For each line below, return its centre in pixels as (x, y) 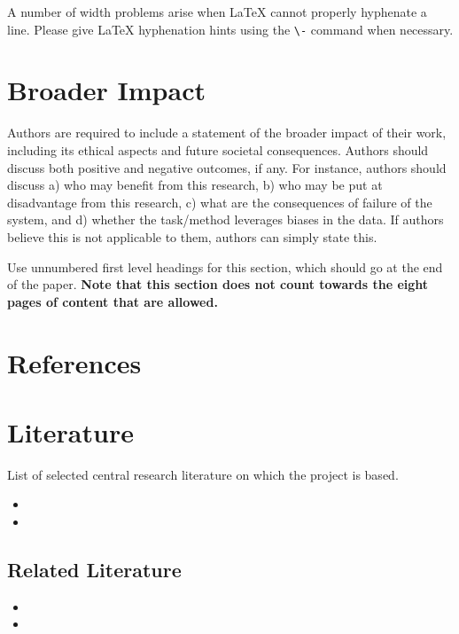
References (74, 362)
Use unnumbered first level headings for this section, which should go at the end (225, 266)
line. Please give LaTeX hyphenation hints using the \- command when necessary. (230, 29)
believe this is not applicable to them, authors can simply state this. (192, 236)
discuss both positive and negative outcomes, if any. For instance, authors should (227, 167)
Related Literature (94, 569)
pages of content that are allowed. (113, 301)
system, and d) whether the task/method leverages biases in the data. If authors (226, 219)
